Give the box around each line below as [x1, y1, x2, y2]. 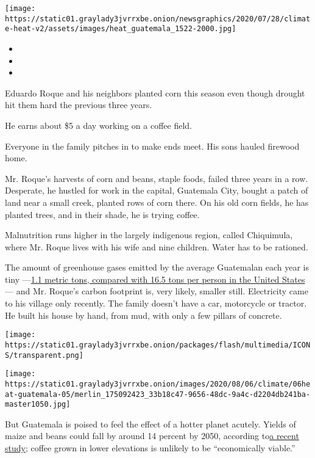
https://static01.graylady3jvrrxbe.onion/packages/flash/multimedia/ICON [5, 340, 311, 349]
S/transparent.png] [5, 351, 83, 360]
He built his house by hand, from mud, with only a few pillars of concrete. [5, 308, 282, 321]
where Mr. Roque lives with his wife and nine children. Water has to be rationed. [5, 240, 308, 253]
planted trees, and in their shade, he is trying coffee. [5, 208, 200, 220]
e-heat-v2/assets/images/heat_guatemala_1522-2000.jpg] [5, 24, 236, 34]
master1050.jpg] [5, 400, 71, 409]
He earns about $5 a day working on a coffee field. [5, 118, 192, 131]
